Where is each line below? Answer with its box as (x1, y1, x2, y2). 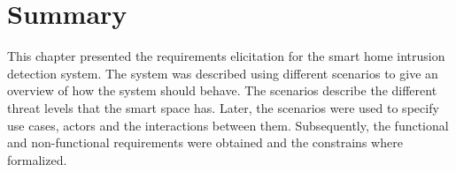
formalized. (7, 150, 67, 168)
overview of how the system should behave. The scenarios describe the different (7, 81, 437, 100)
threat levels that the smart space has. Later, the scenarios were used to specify (7, 98, 439, 116)
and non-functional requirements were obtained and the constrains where (7, 133, 403, 152)
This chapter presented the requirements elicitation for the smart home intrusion (7, 47, 445, 65)
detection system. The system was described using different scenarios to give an (7, 64, 438, 82)
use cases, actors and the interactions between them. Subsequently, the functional (7, 116, 449, 134)
